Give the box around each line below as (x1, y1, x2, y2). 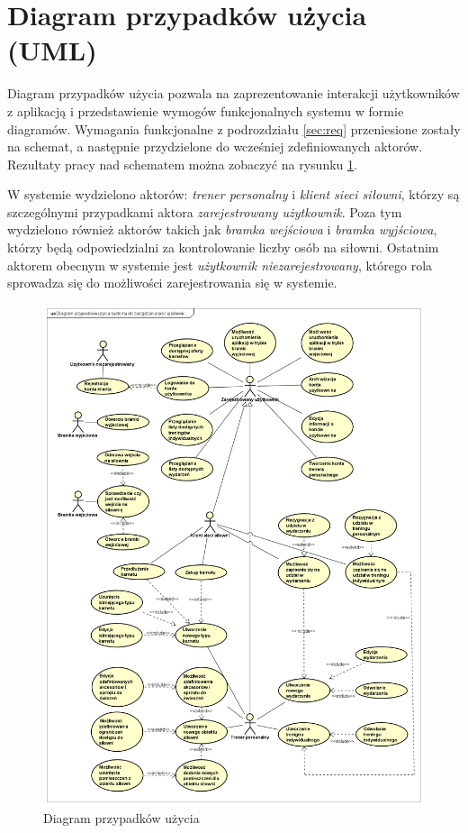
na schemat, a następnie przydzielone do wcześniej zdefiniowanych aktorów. (7, 137, 423, 156)
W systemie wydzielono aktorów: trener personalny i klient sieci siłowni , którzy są (7, 185, 460, 204)
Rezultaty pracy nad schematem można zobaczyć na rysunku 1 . (7, 154, 357, 173)
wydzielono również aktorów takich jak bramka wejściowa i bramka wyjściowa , (7, 220, 437, 239)
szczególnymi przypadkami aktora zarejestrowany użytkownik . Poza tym (7, 202, 402, 221)
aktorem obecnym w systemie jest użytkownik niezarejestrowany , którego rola (7, 255, 433, 274)
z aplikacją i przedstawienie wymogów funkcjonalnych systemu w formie (7, 101, 404, 120)
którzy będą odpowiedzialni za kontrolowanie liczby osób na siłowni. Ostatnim (7, 238, 439, 257)
